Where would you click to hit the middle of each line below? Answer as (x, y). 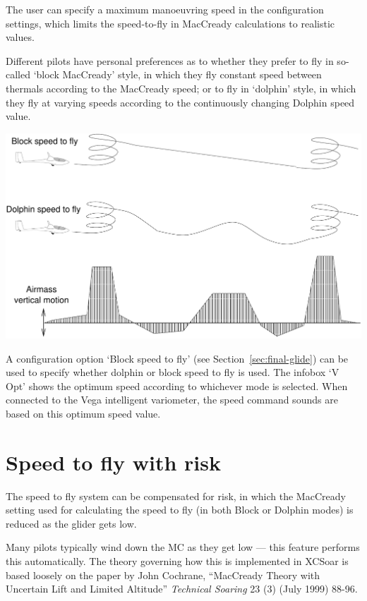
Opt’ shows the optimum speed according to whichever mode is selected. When (177, 386)
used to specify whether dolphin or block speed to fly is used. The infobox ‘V (173, 372)
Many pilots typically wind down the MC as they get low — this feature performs (183, 547)
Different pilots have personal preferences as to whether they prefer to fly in (170, 60)
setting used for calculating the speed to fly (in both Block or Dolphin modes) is (180, 510)
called (18, 74)
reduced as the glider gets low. (71, 523)
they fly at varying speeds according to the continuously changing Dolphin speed (180, 102)
